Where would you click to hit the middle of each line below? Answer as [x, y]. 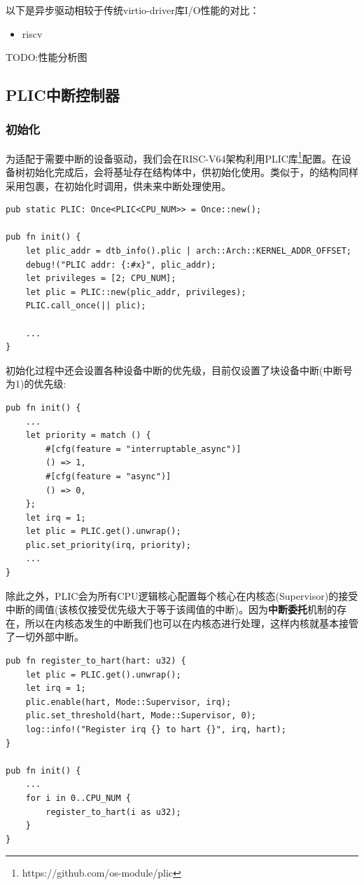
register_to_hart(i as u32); [113, 812]
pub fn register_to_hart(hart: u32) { [96, 661]
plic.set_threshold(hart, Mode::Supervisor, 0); [141, 716]
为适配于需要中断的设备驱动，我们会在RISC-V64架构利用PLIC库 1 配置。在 [174, 157]
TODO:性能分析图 [47, 57]
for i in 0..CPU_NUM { [78, 798]
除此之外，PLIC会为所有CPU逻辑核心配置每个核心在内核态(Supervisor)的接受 [182, 595]
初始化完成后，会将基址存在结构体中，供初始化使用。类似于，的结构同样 [191, 172]
